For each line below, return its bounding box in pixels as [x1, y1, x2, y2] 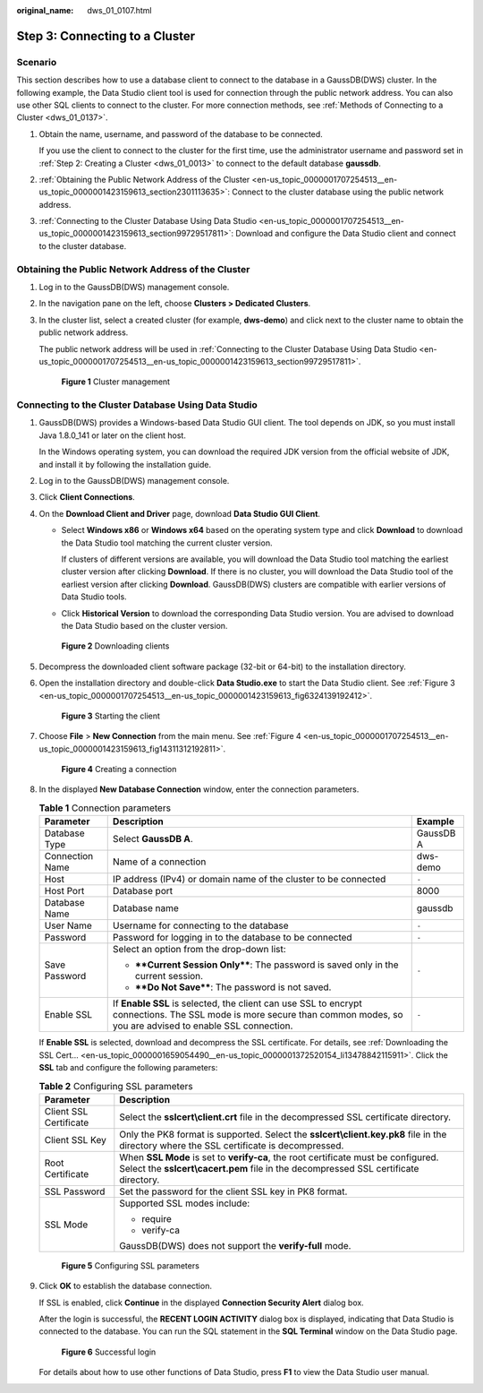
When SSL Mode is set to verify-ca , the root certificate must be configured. [119, 1151, 439, 1164]
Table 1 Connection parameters [38, 802, 172, 814]
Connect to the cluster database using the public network [231, 186, 445, 197]
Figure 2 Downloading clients [61, 641, 170, 651]
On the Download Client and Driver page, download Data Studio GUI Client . [38, 508, 321, 519]
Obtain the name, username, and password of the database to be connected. [38, 128, 324, 139]
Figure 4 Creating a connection [61, 764, 177, 775]
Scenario [16, 56, 57, 68]
